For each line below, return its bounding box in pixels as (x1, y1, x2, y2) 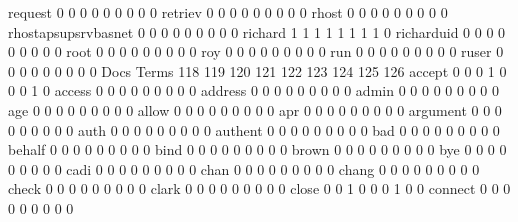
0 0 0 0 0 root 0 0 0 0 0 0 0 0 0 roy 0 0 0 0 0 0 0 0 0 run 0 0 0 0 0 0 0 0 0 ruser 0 (8, 41, 504, 62)
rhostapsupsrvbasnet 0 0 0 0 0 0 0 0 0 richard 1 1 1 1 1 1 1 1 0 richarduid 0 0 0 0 (8, 21, 506, 42)
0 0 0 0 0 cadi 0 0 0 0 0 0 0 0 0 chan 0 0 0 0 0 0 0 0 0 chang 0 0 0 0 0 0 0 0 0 (8, 158, 480, 179)
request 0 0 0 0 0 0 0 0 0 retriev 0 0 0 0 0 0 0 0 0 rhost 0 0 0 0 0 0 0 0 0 (8, 2, 448, 22)
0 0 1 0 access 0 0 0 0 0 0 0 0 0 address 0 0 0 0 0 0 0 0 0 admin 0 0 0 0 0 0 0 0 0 (8, 80, 499, 101)
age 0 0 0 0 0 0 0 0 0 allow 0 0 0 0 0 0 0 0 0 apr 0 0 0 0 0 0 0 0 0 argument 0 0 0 (8, 99, 502, 120)
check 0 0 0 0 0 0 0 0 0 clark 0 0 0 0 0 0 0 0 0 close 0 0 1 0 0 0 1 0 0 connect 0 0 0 (8, 178, 511, 199)
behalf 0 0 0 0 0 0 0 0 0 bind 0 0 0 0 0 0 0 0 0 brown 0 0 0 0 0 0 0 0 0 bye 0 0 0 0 (8, 139, 507, 160)
